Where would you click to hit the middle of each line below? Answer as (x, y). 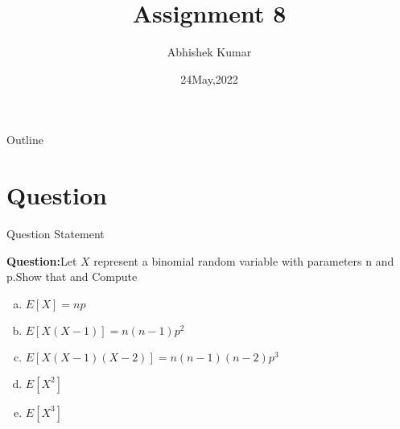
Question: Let (42, 260)
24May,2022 (209, 78)
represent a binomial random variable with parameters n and (244, 260)
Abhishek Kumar (209, 52)
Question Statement (56, 234)
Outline (25, 140)
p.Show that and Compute (72, 276)
